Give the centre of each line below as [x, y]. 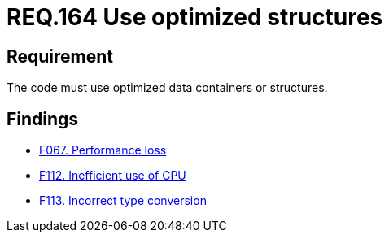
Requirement [60, 56]
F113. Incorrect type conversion [123, 201]
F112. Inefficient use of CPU [113, 176]
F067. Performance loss [103, 150]
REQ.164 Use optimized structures [195, 17]
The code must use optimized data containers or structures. [167, 88]
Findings [43, 119]
